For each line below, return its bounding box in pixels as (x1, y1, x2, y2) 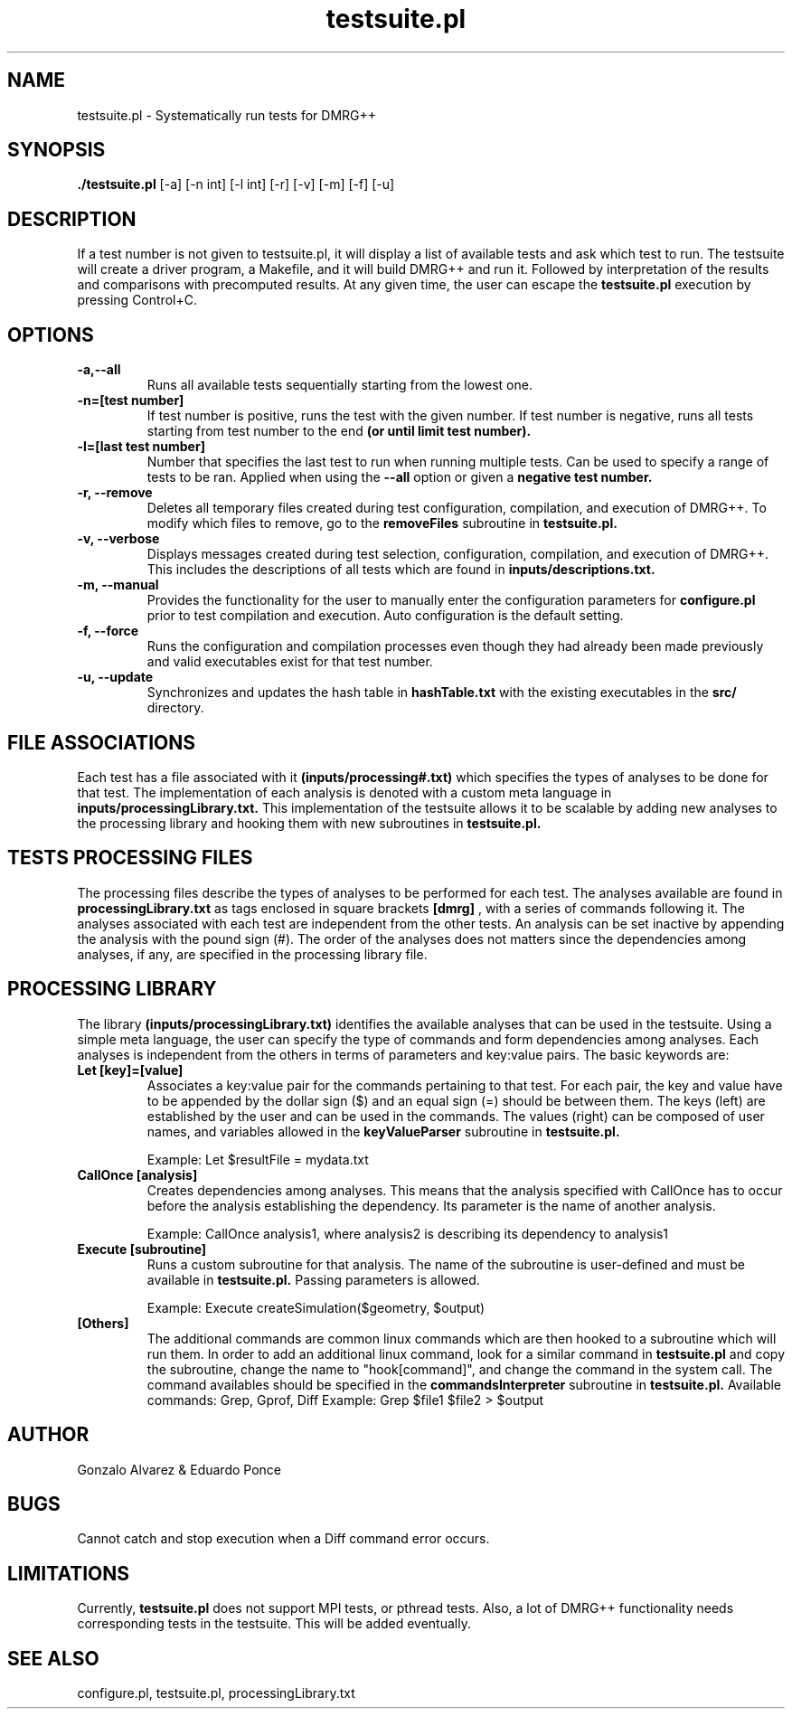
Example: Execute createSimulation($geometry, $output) (146, 1299, 486, 1315)
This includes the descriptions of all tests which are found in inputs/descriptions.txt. (146, 561, 655, 578)
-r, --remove (77, 485, 153, 501)
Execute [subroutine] (77, 1240, 207, 1257)
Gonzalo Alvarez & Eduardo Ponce (77, 1461, 281, 1477)
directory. (146, 700, 204, 716)
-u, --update (77, 669, 154, 685)
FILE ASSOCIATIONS (7, 731, 195, 754)
